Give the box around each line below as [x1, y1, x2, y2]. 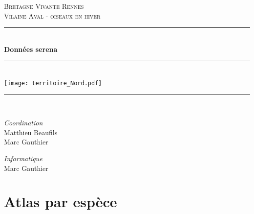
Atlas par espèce [4, 191, 117, 212]
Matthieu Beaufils [4, 127, 58, 137]
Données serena [4, 44, 58, 54]
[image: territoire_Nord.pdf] [4, 79, 102, 87]
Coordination [4, 118, 43, 128]
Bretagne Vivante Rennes [4, 1, 84, 11]
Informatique [4, 153, 42, 163]
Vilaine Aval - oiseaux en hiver [4, 10, 101, 21]
